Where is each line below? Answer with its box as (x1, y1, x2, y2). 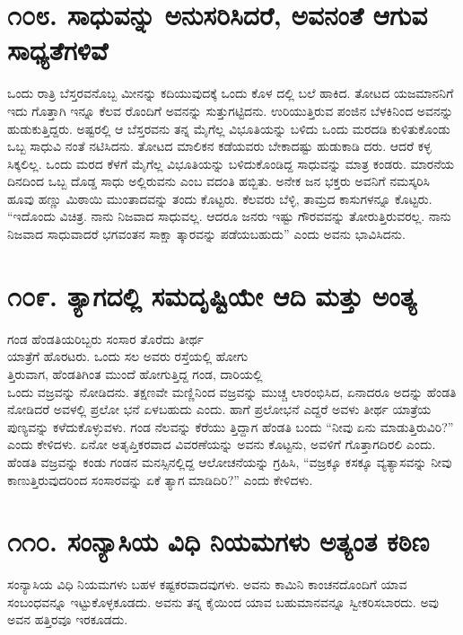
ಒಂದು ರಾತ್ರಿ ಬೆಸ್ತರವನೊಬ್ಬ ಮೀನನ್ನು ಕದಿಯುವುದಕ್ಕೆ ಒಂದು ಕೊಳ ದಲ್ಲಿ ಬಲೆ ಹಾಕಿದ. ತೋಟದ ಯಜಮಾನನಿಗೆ (7, 84, 454, 102)
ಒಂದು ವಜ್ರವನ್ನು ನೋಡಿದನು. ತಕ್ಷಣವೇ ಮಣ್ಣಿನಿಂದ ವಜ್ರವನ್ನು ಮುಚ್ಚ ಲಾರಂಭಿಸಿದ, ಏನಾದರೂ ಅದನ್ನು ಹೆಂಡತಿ (7, 382, 457, 401)
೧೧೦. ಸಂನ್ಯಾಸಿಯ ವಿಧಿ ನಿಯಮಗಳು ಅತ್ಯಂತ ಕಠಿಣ (7, 523, 430, 560)
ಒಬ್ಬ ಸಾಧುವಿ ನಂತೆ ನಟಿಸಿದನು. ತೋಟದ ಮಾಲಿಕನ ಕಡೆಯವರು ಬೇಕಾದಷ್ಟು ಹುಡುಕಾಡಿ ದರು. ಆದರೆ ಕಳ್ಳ (7, 137, 432, 155)
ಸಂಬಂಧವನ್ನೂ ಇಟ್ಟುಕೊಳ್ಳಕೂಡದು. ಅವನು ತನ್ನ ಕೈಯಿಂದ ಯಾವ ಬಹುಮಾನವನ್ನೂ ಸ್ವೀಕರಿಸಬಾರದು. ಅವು (7, 592, 440, 611)
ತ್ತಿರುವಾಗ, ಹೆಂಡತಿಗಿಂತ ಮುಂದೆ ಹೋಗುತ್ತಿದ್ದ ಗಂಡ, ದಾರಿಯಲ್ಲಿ (7, 364, 263, 383)
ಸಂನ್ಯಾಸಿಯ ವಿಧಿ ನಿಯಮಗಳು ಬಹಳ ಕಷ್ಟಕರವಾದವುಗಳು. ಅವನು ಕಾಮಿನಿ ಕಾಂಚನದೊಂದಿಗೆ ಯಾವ (7, 575, 407, 594)
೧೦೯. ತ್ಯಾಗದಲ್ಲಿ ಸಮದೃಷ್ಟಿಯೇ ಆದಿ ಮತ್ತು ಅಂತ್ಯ (7, 277, 417, 313)
